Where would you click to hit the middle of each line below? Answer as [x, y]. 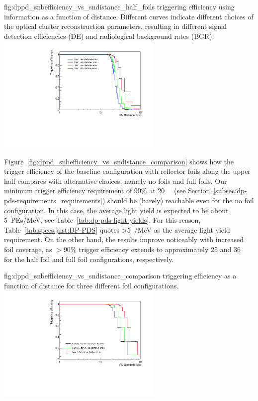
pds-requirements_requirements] [53, 200]
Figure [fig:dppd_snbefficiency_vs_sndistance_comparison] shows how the [119, 161]
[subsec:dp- [230, 191]
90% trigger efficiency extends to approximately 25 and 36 [152, 249]
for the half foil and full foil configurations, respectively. [89, 259]
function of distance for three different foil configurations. [91, 285]
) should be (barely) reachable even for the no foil [178, 200]
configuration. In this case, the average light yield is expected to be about [116, 210]
